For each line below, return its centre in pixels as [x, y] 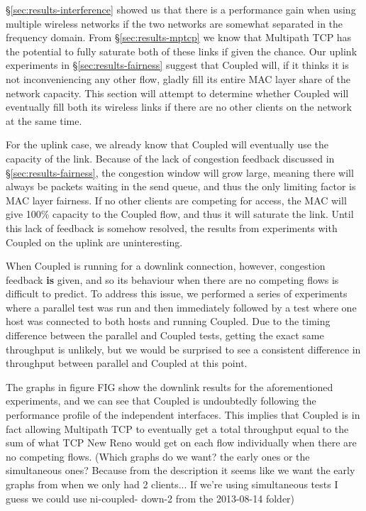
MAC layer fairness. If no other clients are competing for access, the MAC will [176, 200]
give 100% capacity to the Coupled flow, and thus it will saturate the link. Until [180, 214]
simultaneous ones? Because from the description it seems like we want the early [181, 470]
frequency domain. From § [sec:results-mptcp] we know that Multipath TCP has [179, 37]
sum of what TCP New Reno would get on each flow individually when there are [181, 443]
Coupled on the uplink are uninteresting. [94, 242]
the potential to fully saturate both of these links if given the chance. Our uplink [182, 51]
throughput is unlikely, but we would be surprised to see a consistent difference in [183, 349]
